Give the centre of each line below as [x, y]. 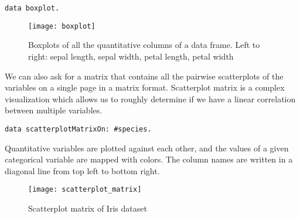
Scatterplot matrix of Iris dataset [88, 208]
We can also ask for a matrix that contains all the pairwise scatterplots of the [144, 76]
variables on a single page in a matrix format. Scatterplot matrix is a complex [145, 87]
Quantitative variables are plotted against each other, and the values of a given [147, 148]
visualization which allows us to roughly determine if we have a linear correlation [150, 98]
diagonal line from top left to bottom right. [82, 170]
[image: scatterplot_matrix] [85, 190]
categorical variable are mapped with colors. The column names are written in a [149, 159]
